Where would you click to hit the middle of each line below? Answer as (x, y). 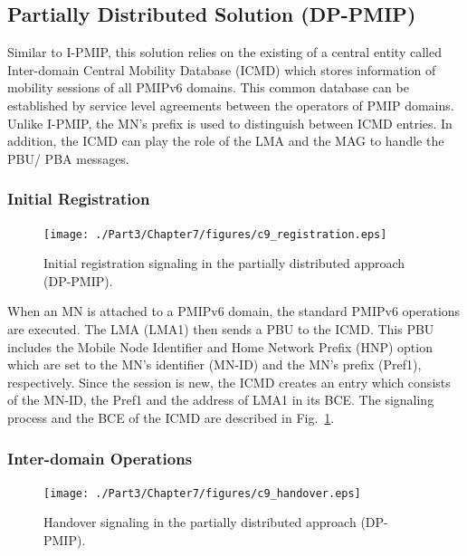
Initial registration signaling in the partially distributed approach (224, 263)
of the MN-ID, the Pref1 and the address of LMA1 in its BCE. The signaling (221, 400)
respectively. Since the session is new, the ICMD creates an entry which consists (229, 382)
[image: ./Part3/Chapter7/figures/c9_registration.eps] (215, 234)
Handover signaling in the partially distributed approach (200, 522)
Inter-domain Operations (100, 458)
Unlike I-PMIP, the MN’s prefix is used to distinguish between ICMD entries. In (230, 123)
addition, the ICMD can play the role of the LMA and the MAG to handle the (226, 141)
